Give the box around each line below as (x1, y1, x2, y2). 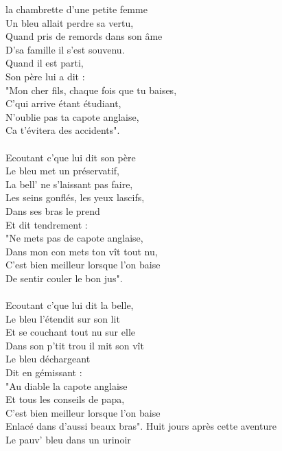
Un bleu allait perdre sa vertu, (5, 15, 134, 30)
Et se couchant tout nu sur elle (5, 325, 135, 339)
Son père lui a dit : (5, 69, 85, 83)
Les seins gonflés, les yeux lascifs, (5, 190, 145, 205)
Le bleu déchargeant (5, 351, 91, 366)
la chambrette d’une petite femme (5, 2, 148, 16)
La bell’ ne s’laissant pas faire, (5, 176, 133, 191)
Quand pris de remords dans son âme (5, 29, 163, 43)
